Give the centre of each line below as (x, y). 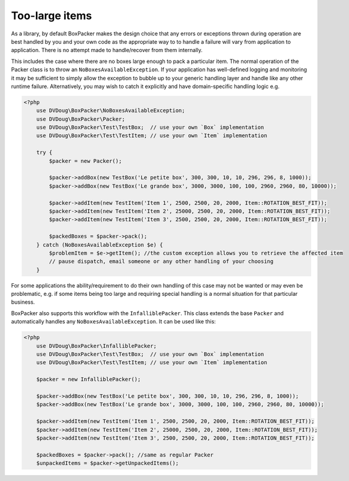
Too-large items (52, 16)
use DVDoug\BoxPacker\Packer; (81, 119)
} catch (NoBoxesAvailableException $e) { (100, 245)
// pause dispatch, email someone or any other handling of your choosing (161, 261)
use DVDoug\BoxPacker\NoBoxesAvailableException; (111, 111)
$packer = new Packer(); (85, 161)
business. (23, 302)
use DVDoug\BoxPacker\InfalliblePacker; (97, 346)
